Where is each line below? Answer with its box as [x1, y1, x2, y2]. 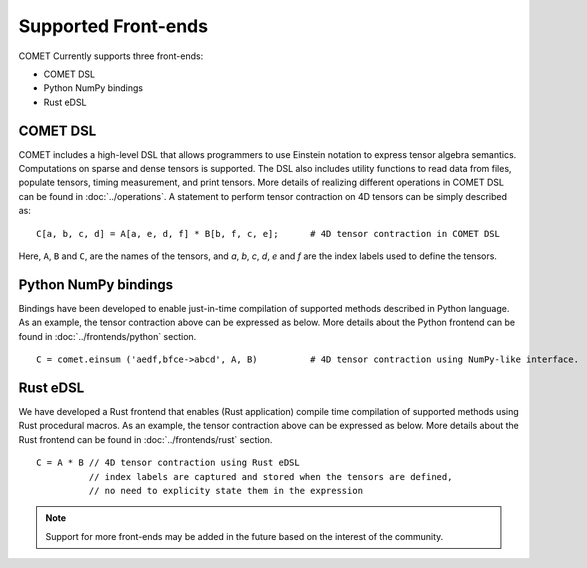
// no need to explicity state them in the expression [88, 485, 364, 496]
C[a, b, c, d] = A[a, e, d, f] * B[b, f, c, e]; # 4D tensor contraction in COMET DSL [36, 228, 500, 239]
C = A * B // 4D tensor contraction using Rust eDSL [36, 457, 300, 469]
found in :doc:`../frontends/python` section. [18, 330, 197, 342]
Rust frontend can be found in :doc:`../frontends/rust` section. [18, 433, 273, 445]
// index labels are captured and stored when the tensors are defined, [88, 471, 453, 482]
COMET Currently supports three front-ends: [18, 50, 204, 62]
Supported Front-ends [18, 15, 209, 37]
